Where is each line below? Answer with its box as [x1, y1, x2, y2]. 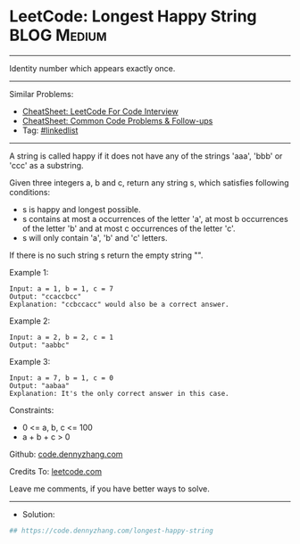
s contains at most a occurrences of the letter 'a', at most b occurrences [21, 213, 288, 224]
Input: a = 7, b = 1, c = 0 [9, 373, 114, 383]
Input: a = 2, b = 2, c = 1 [9, 333, 114, 342]
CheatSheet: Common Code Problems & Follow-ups [21, 115, 213, 126]
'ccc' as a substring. [9, 160, 84, 170]
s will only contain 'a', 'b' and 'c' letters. [21, 232, 168, 243]
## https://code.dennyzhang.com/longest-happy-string [9, 526, 214, 535]
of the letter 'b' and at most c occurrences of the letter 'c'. [21, 223, 236, 234]
